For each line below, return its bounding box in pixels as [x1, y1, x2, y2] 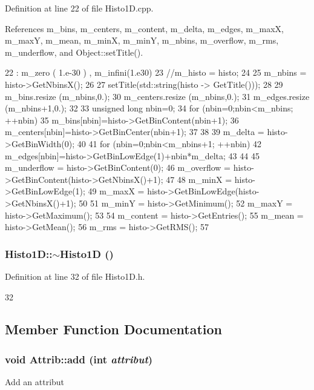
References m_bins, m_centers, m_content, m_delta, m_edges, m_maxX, [5, 22, 284, 35]
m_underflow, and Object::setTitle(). [5, 45, 143, 58]
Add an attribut [5, 375, 65, 388]
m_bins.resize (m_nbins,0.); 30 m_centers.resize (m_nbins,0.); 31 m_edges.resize [5, 90, 310, 102]
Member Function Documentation [5, 320, 223, 339]
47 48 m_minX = [166, 173, 232, 185]
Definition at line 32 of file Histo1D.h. [5, 269, 145, 282]
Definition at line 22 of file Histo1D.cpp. [5, 2, 154, 14]
